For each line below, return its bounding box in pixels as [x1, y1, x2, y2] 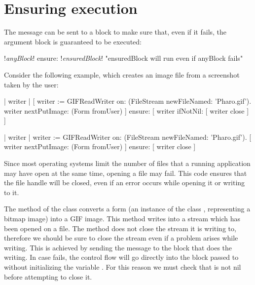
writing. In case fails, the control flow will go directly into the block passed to [4, 252, 239, 262]
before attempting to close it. [4, 271, 92, 282]
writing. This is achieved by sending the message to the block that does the [4, 242, 232, 252]
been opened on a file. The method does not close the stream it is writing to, [4, 223, 236, 233]
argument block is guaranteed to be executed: [4, 36, 142, 46]
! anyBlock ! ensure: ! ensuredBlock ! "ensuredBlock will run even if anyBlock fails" [4, 53, 243, 63]
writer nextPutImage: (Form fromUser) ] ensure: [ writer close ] [4, 141, 196, 152]
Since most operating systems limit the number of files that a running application [4, 158, 251, 168]
